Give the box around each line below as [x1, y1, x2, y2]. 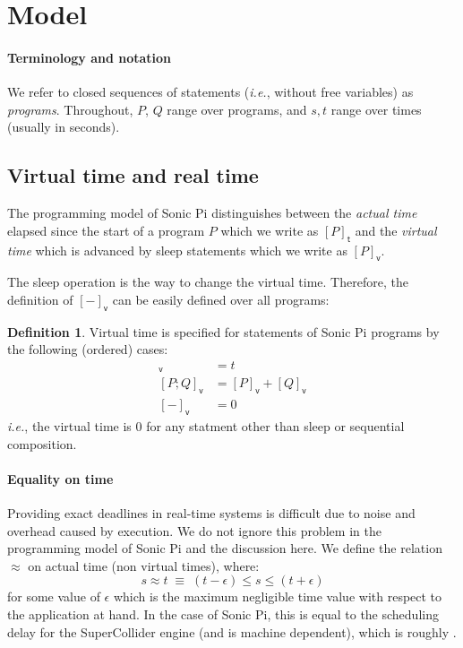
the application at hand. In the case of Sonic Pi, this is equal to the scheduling [7, 605, 439, 624]
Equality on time [7, 469, 114, 488]
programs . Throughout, [7, 99, 133, 118]
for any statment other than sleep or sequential [146, 417, 405, 436]
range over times [330, 99, 422, 118]
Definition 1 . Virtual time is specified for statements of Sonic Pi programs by [7, 322, 440, 341]
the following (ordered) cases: [7, 340, 168, 359]
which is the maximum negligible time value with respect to [113, 587, 442, 606]
